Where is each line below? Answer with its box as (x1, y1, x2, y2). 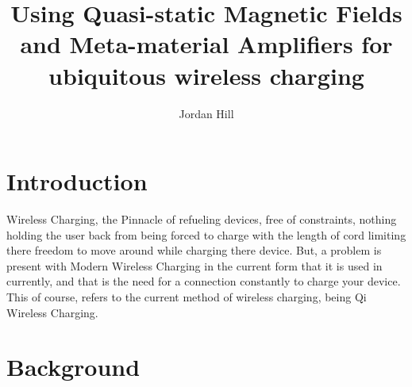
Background (6, 351, 141, 383)
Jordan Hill (179, 105, 234, 121)
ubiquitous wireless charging (48, 59, 364, 91)
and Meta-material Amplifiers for (20, 28, 393, 60)
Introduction (6, 165, 148, 197)
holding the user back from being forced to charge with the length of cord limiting (6, 226, 406, 243)
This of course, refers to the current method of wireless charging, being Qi (6, 289, 367, 305)
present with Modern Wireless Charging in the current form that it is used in (6, 257, 383, 274)
